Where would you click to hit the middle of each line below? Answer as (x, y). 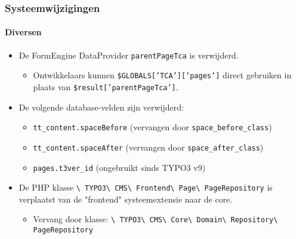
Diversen (23, 32)
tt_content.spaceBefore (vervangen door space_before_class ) (152, 127)
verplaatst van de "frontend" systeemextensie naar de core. (126, 199)
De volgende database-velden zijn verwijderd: (101, 107)
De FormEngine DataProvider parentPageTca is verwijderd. (129, 55)
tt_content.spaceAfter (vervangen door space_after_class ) (148, 147)
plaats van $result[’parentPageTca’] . (106, 86)
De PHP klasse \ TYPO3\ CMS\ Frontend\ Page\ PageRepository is (146, 187)
